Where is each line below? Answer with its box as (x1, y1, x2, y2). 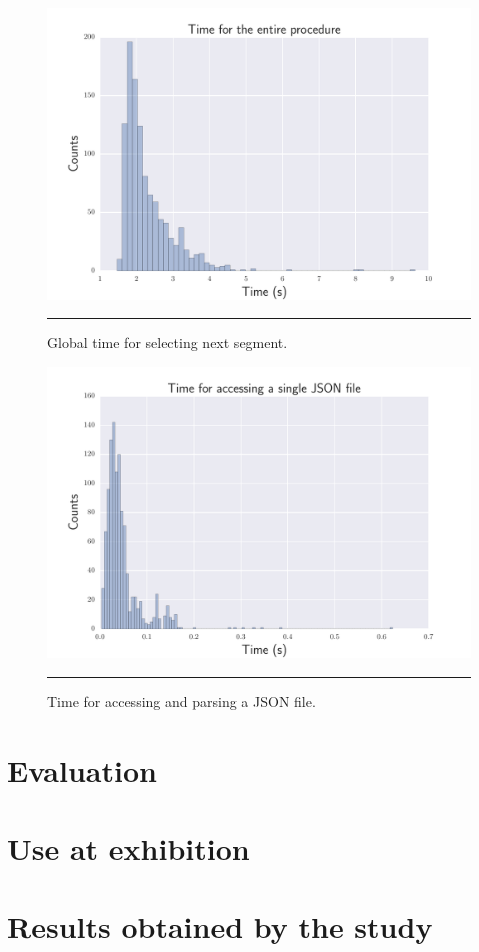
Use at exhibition (7, 827, 250, 868)
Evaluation (7, 749, 157, 790)
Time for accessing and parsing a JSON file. (47, 690, 316, 711)
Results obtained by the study (7, 906, 433, 947)
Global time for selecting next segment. (47, 332, 288, 353)
